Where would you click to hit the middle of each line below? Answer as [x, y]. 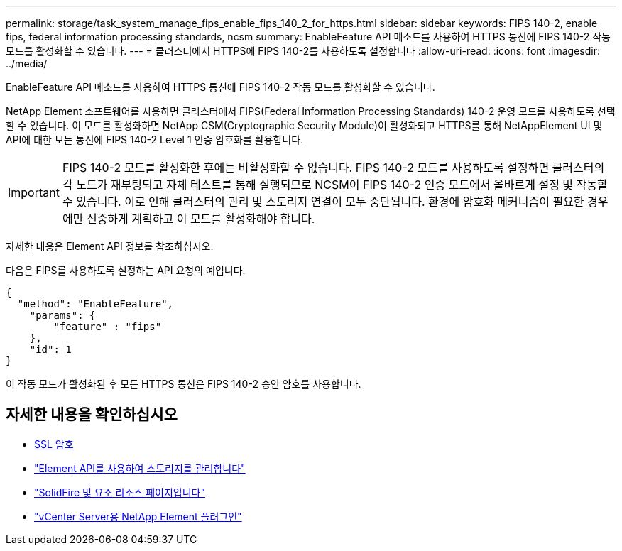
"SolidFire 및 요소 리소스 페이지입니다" [120, 492]
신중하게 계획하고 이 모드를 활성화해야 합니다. [201, 219]
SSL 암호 [54, 444]
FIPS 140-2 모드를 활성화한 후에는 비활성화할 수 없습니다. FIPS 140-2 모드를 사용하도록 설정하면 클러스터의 [333, 168]
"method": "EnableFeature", [96, 304]
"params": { [62, 315]
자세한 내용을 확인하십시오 [92, 415]
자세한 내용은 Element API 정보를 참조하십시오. [110, 246]
